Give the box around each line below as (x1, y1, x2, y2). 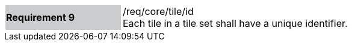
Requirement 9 (6, 11, 75, 23)
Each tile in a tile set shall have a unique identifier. (123, 17, 348, 29)
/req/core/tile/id (123, 5, 194, 17)
